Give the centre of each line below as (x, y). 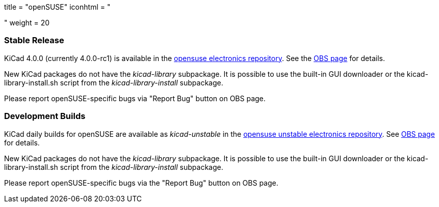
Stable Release (34, 40)
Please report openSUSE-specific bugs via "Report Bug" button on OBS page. (135, 98)
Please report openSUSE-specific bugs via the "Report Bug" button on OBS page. (141, 183)
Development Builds (45, 116)
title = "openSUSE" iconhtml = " (57, 7)
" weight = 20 (27, 23)
